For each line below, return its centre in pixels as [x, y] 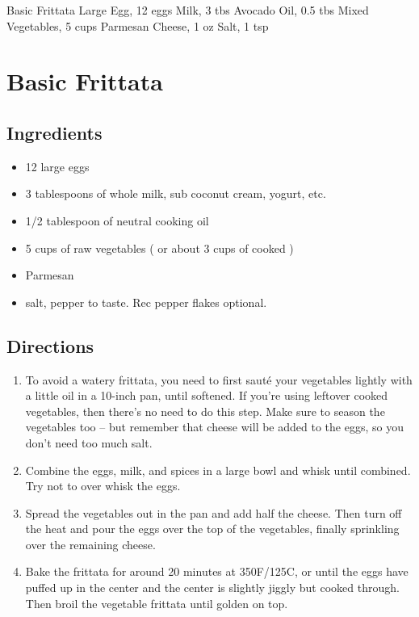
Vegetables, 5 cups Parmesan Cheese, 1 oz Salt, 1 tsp [138, 25]
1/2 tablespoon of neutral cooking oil [117, 220]
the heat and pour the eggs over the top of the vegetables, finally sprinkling [212, 529]
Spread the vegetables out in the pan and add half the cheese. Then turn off [214, 512]
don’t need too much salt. [89, 442]
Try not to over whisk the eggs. [103, 486]
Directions [50, 345]
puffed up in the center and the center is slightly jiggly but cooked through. [212, 588]
